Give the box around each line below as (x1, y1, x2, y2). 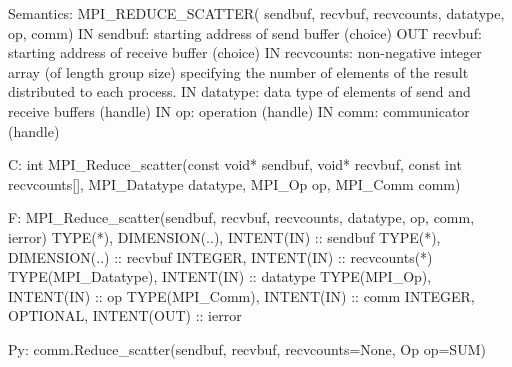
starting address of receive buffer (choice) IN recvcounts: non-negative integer (8, 42, 482, 63)
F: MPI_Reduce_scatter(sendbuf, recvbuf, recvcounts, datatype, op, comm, (8, 207, 475, 228)
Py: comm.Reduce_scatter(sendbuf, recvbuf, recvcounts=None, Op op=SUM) (8, 338, 486, 359)
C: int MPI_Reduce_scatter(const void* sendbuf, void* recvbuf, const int (8, 154, 462, 175)
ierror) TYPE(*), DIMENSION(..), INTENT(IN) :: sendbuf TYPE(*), (8, 226, 441, 247)
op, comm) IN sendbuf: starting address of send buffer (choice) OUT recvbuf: (8, 22, 482, 43)
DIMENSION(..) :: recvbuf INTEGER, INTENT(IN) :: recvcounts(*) (8, 246, 433, 267)
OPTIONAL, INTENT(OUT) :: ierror (8, 305, 242, 326)
